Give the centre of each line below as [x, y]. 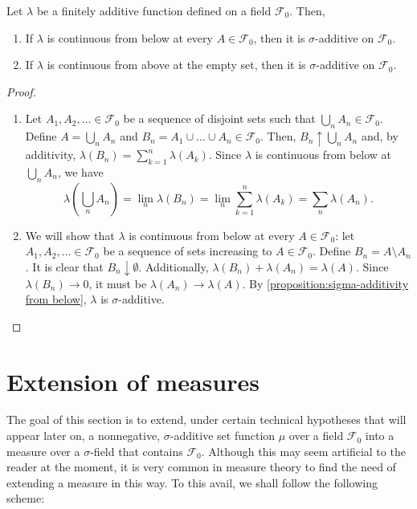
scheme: [26, 498]
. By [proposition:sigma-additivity [325, 283]
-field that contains [137, 451]
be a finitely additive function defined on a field [154, 10]
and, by [380, 136]
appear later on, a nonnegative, [84, 436]
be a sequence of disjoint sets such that [219, 118]
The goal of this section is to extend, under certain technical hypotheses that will [206, 419]
